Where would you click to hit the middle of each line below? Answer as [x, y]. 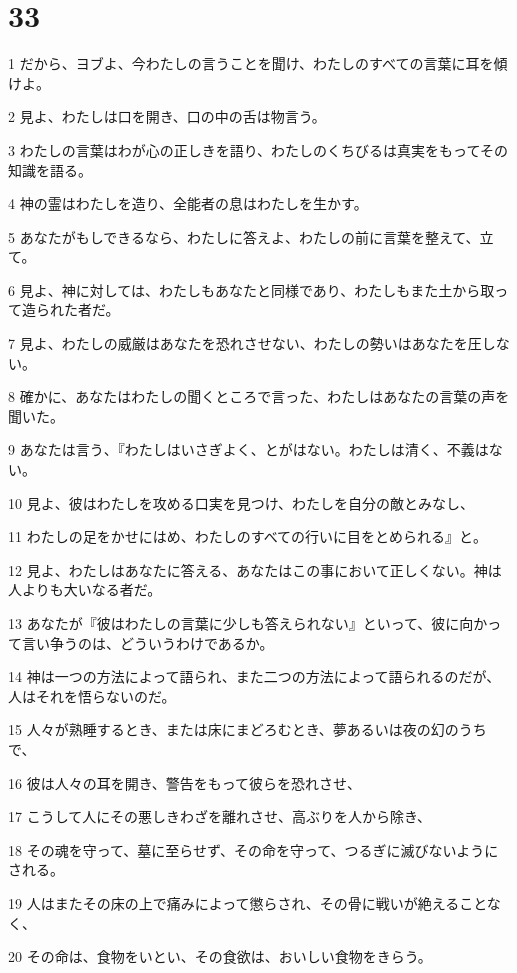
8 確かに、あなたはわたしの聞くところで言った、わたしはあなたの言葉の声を [259, 396]
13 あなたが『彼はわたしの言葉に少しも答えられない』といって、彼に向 [241, 623]
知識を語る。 [50, 169]
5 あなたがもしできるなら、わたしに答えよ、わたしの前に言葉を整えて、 [244, 236]
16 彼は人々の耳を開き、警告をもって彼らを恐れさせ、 [184, 782]
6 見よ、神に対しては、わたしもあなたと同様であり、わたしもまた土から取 [251, 289]
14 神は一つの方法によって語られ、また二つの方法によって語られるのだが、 [254, 676]
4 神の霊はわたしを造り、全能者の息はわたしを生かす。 [188, 203]
